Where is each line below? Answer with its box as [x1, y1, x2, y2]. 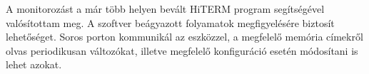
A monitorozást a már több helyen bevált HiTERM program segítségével [6, 1, 325, 16]
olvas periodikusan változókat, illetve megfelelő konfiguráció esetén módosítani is [6, 43, 358, 58]
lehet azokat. [6, 57, 62, 72]
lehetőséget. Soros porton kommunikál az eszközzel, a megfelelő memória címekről [6, 29, 363, 44]
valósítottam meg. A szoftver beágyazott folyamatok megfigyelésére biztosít [6, 15, 335, 30]
